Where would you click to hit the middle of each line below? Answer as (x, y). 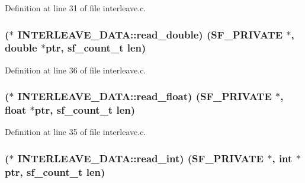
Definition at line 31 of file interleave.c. (76, 8)
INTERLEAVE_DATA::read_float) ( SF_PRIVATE (145, 96)
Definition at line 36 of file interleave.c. (76, 70)
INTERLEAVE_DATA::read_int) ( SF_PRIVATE (140, 158)
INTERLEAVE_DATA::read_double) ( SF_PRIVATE (150, 34)
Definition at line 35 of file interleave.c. (76, 132)
